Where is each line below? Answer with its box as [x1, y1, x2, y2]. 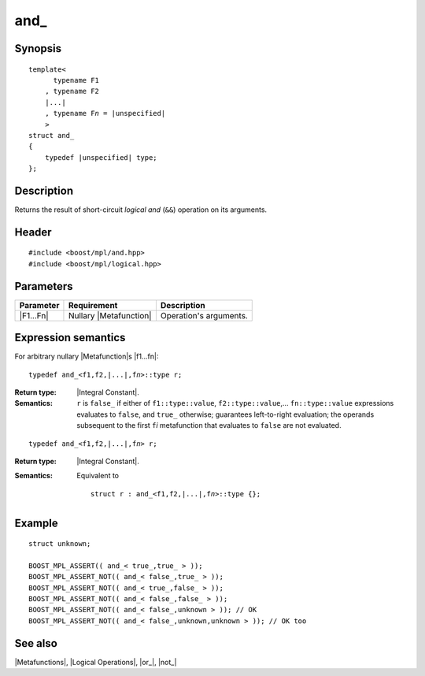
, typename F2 [44, 87, 100, 96]
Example [14, 516, 58, 529]
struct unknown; [28, 540, 91, 548]
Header [14, 225, 52, 239]
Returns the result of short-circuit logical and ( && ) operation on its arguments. [14, 205, 268, 214]
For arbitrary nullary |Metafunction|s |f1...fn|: [14, 351, 159, 362]
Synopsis [14, 42, 62, 55]
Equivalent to [76, 471, 120, 481]
